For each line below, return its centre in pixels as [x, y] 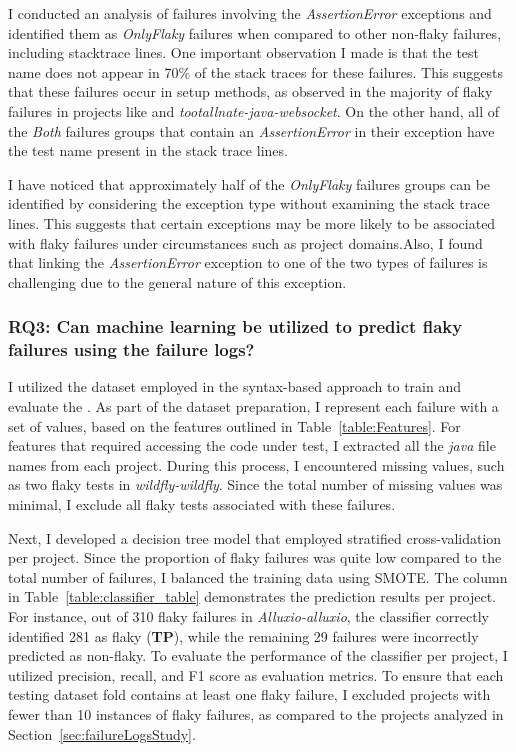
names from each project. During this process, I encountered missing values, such [256, 464]
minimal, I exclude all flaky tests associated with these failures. [202, 504]
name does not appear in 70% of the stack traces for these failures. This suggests [256, 71]
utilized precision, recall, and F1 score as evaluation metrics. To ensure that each [256, 674]
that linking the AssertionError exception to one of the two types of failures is [248, 262]
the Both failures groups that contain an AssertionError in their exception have [251, 130]
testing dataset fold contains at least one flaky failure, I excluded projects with [249, 694]
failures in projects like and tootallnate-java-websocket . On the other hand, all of [253, 110]
